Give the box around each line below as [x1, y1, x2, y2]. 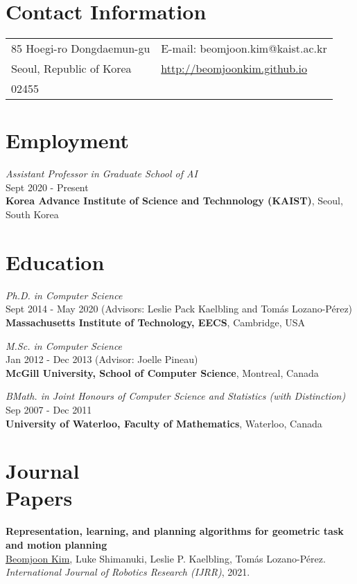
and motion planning [6, 538, 107, 551]
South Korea [6, 207, 59, 222]
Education [6, 247, 105, 276]
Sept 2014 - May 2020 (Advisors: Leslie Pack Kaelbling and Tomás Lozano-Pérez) [6, 301, 353, 316]
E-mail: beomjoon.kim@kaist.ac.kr [161, 40, 327, 57]
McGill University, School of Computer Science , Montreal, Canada [6, 365, 319, 380]
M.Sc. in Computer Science [6, 338, 123, 353]
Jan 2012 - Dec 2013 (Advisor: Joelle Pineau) [6, 352, 198, 366]
